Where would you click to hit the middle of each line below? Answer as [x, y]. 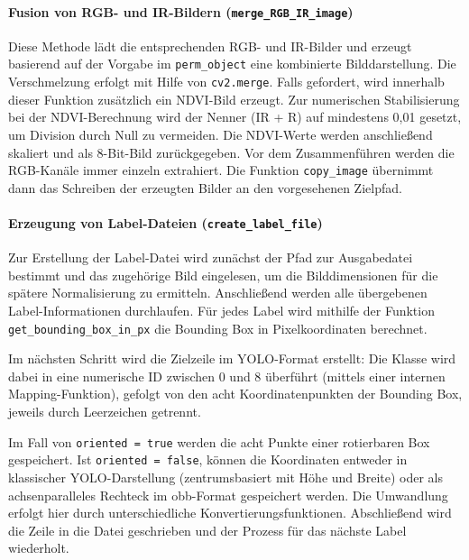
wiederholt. [39, 548]
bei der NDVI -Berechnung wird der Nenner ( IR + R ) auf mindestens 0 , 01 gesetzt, [235, 117]
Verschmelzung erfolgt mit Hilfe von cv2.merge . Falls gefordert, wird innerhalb [226, 82]
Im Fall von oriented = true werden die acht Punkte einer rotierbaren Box [219, 441]
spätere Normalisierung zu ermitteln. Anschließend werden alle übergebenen [218, 293]
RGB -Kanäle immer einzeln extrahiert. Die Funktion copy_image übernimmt [221, 170]
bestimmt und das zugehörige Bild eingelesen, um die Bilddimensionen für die [223, 275]
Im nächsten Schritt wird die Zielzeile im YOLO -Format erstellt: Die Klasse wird [232, 358]
